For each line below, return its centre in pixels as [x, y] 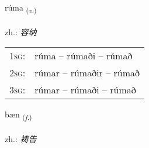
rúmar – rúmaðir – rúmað [87, 73]
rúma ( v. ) [21, 8]
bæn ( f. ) [18, 115]
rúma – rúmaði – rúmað [84, 56]
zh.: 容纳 [21, 31]
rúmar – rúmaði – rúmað [85, 90]
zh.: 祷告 [21, 139]
